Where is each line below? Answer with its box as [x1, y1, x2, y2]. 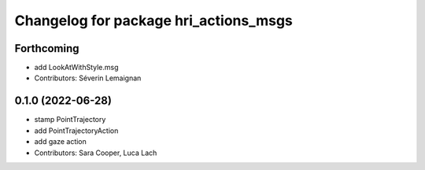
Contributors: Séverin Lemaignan [34, 73, 142, 83]
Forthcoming [14, 42, 79, 55]
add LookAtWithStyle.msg [34, 63, 119, 72]
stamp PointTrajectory [34, 115, 106, 124]
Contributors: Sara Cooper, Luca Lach [34, 148, 157, 157]
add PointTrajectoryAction [34, 126, 119, 135]
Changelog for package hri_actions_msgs [14, 12, 293, 29]
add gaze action [34, 137, 87, 146]
